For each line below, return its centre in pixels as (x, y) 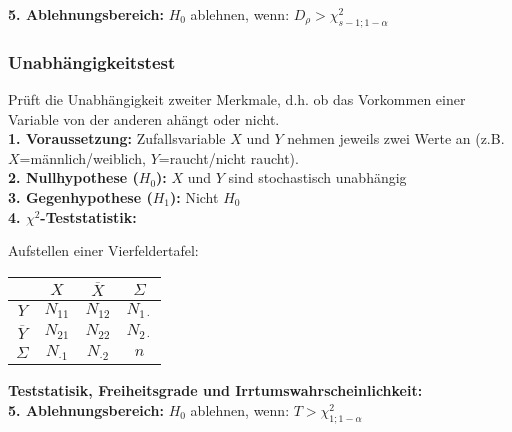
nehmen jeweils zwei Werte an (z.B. (396, 138)
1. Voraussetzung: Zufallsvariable (117, 138)
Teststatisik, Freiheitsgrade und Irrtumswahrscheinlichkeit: (215, 390)
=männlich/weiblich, (82, 157)
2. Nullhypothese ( (73, 177)
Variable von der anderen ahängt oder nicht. (144, 118)
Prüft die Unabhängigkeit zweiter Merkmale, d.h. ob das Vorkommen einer (237, 99)
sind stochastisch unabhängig (317, 177)
